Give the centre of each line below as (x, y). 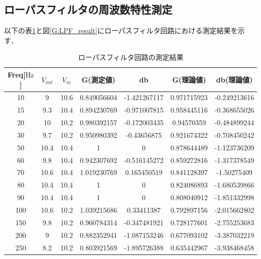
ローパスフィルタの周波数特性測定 (88, 9)
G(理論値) (189, 79)
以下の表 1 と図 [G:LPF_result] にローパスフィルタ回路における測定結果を (121, 30)
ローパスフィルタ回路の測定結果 (131, 57)
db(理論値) (234, 79)
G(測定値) (98, 79)
